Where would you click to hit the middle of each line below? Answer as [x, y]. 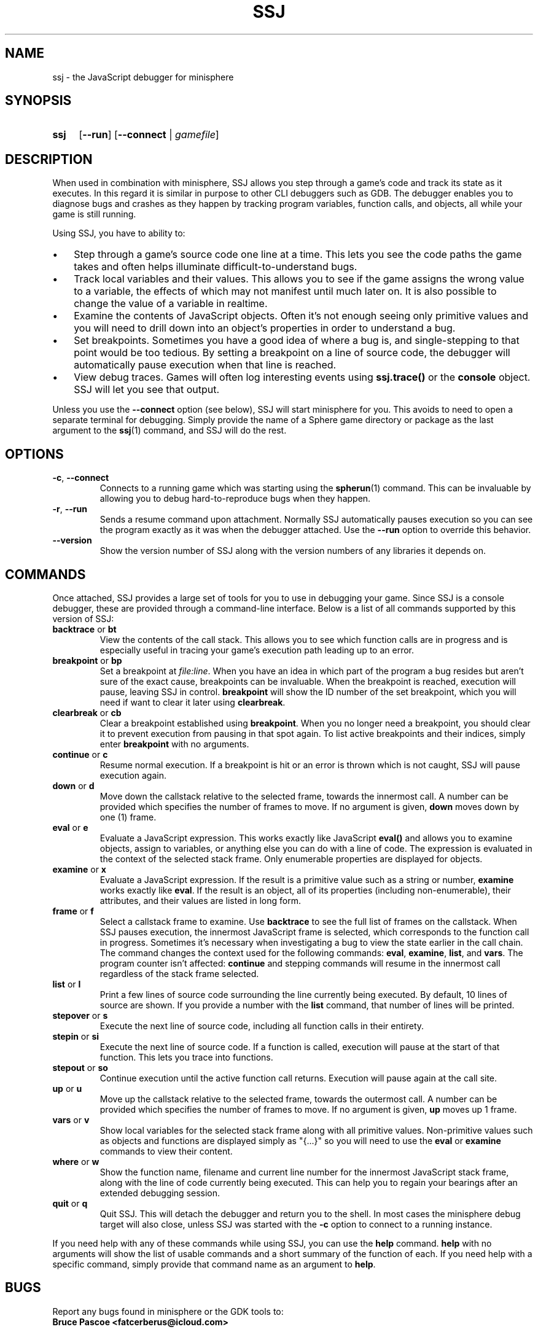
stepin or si [76, 1036]
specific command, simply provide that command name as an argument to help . [214, 1264]
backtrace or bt [84, 629]
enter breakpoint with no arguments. [174, 744]
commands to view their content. [166, 1151]
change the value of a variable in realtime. [171, 304]
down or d [73, 785]
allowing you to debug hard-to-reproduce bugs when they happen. [235, 499]
